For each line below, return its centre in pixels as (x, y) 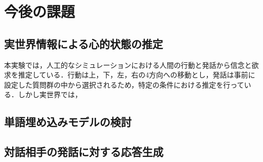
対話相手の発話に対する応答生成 (84, 152)
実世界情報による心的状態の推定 (84, 43)
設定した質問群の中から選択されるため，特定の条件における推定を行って (124, 84)
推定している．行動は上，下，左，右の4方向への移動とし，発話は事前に (137, 75)
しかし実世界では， (50, 94)
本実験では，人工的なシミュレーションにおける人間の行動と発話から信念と (128, 65)
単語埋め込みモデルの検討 (68, 122)
